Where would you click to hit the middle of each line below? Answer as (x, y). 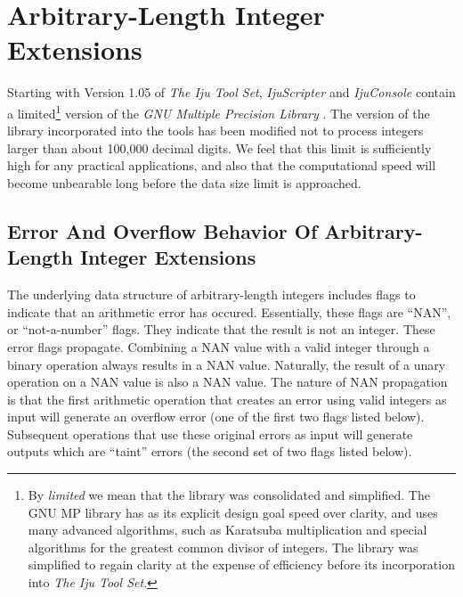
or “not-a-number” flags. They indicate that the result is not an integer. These (221, 329)
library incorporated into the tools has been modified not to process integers (215, 131)
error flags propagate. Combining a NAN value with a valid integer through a (219, 346)
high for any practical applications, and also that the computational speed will (222, 165)
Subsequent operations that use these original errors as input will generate (210, 433)
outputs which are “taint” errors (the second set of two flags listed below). (210, 451)
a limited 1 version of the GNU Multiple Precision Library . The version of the (219, 111)
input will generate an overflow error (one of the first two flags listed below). (216, 417)
